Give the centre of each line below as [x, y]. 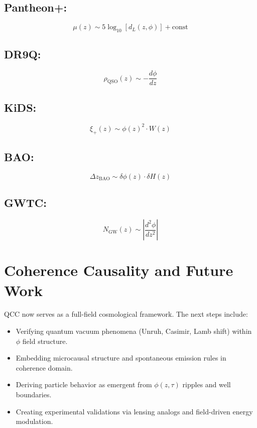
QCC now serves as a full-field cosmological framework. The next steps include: [126, 314]
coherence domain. [44, 367]
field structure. [45, 341]
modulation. [34, 421]
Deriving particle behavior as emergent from [84, 384]
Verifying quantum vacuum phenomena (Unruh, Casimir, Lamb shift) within [134, 331]
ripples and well [207, 384]
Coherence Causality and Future [119, 270]
